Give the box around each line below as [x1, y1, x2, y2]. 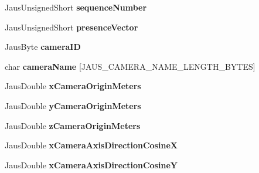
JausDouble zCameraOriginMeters [5, 119, 141, 131]
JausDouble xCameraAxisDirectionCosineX [5, 139, 178, 151]
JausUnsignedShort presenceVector [5, 21, 138, 33]
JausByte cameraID [5, 40, 81, 53]
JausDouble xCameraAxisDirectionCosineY [5, 158, 178, 171]
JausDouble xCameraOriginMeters [5, 80, 141, 92]
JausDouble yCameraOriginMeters [5, 99, 141, 111]
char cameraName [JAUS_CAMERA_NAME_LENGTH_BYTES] [5, 60, 255, 72]
